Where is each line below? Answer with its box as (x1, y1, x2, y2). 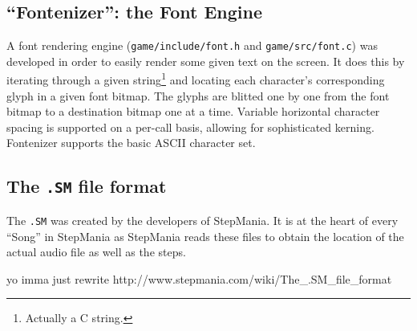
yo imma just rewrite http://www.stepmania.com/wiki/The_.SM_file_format (6, 270, 392, 287)
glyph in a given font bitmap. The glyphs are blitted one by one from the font (6, 87, 390, 104)
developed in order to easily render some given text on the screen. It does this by (6, 52, 405, 69)
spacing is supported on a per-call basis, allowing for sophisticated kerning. (6, 118, 374, 135)
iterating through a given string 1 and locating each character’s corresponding (6, 69, 385, 88)
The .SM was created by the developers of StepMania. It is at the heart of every (6, 211, 399, 228)
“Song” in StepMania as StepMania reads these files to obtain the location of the (6, 227, 404, 244)
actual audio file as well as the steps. (6, 243, 186, 260)
